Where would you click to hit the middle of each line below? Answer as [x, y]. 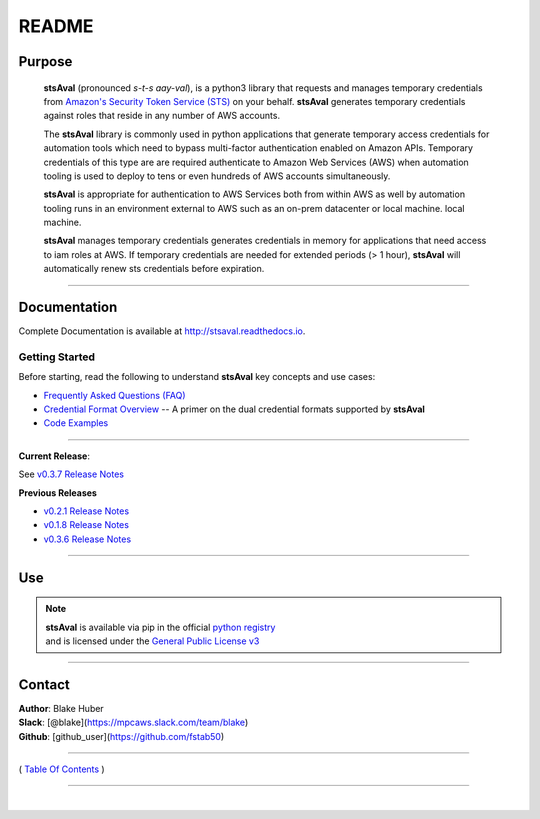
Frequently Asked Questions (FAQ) [114, 395]
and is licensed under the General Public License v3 [152, 641]
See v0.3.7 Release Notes [71, 474]
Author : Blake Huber [61, 708]
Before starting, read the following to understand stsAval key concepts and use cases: [197, 377]
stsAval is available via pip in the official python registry [160, 627]
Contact [44, 684]
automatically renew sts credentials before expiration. [154, 269]
